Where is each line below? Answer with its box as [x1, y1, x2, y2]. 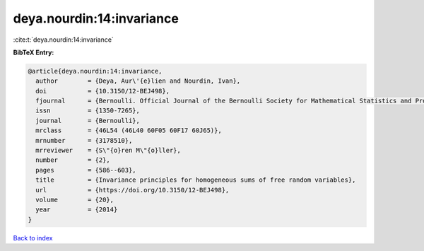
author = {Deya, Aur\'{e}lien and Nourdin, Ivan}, [35, 77, 241, 85]
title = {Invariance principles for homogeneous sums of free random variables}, [35, 176, 356, 184]
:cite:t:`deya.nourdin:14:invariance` [13, 35, 114, 44]
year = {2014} [35, 206, 118, 214]
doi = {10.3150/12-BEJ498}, [35, 87, 170, 95]
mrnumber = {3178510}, [35, 136, 133, 144]
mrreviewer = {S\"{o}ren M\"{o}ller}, [35, 146, 182, 155]
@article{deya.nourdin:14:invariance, [28, 67, 163, 75]
